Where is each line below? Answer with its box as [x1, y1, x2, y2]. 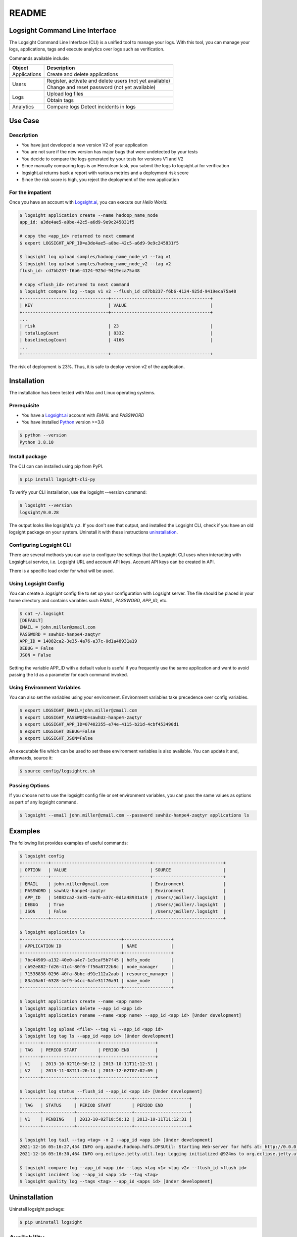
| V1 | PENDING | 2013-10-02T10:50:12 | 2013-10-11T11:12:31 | [19, 1116, 192, 1122]
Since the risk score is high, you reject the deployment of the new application [21, 176, 179, 183]
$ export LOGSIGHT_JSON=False [19, 735, 93, 741]
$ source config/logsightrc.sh [19, 768, 96, 774]
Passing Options [9, 782, 49, 789]
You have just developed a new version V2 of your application [21, 142, 148, 148]
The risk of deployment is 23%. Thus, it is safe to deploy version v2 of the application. [9, 364, 185, 370]
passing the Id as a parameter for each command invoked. [9, 672, 128, 678]
